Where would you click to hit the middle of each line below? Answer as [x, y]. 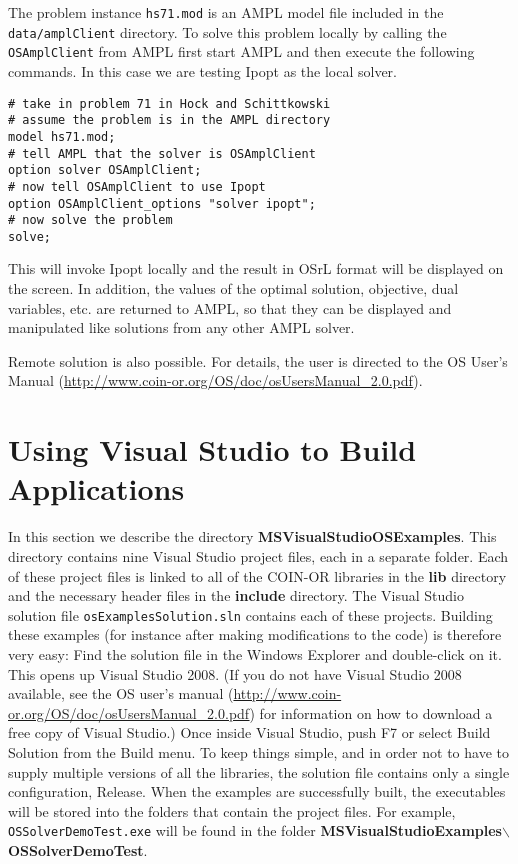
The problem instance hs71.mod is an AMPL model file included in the [226, 12]
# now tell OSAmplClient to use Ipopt [137, 186]
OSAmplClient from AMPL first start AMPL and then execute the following [241, 51]
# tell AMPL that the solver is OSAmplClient [162, 153]
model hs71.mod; [62, 136]
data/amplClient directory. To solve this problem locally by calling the [227, 31]
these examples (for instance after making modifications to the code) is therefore [255, 634]
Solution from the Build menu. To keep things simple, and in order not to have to [258, 751]
